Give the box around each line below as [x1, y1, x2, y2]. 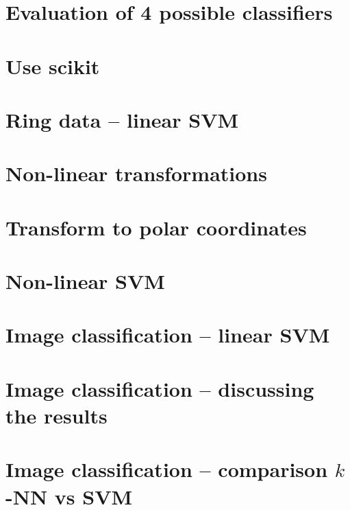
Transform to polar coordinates [5, 213, 307, 241]
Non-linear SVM [5, 267, 165, 295]
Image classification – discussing [5, 374, 314, 402]
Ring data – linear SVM [5, 105, 239, 133]
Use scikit [5, 51, 100, 80]
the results [5, 402, 108, 429]
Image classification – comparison [5, 455, 328, 483]
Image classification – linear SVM [5, 321, 330, 349]
